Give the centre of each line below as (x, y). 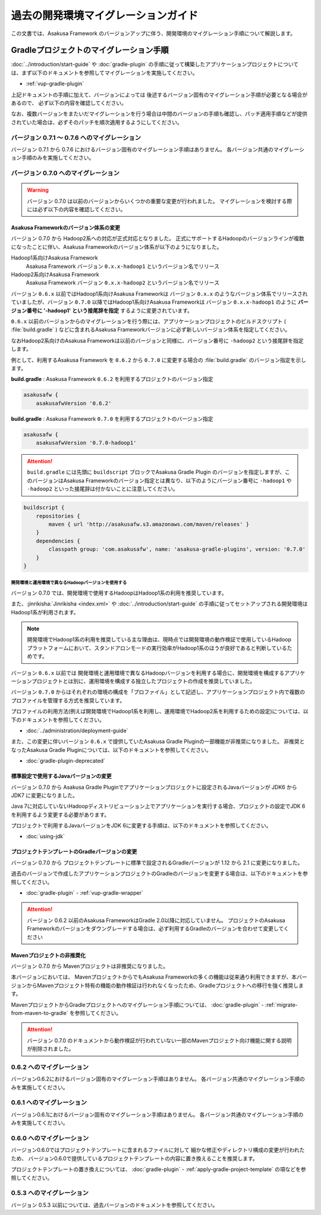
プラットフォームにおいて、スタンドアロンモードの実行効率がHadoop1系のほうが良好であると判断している (157, 648)
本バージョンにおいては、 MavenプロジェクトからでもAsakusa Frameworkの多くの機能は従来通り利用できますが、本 (154, 977)
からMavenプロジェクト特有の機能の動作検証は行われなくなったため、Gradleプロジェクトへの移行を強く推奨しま (165, 985)
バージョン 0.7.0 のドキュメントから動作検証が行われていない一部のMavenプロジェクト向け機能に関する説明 (159, 1040)
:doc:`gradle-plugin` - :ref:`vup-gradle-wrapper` (85, 893)
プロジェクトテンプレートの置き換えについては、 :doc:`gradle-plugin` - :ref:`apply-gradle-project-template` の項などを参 (158, 1169)
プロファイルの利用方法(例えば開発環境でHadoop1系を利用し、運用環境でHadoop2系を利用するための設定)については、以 (160, 711)
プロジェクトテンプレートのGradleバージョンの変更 (74, 852)
